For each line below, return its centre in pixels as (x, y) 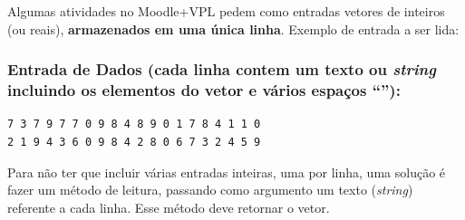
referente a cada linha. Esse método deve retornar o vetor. (169, 207)
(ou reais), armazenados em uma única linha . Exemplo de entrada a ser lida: (233, 29)
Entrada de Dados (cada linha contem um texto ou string (222, 69)
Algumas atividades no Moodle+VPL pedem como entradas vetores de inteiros (226, 11)
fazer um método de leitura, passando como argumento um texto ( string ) (210, 190)
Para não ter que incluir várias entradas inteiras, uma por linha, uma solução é (227, 172)
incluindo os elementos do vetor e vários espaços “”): (204, 90)
